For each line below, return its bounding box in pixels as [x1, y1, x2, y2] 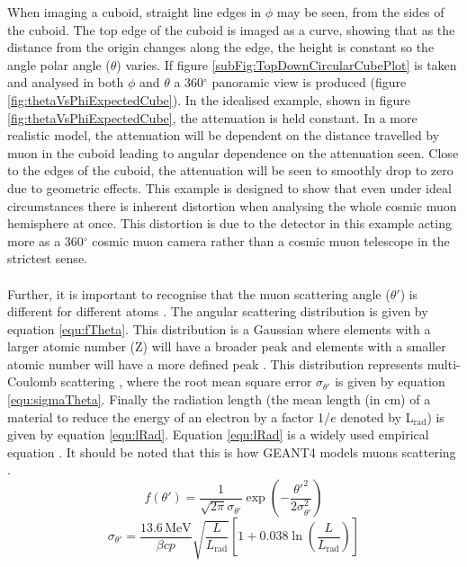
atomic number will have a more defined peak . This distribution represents [7, 354, 424, 373]
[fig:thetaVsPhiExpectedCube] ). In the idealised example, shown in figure [7, 90, 410, 109]
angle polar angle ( [7, 55, 111, 74]
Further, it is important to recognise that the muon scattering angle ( [7, 284, 391, 303]
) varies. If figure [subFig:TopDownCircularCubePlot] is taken [116, 55, 457, 74]
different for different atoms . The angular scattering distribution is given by [7, 302, 428, 321]
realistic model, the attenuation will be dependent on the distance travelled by [7, 126, 440, 145]
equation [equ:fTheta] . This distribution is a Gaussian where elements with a [7, 319, 431, 338]
